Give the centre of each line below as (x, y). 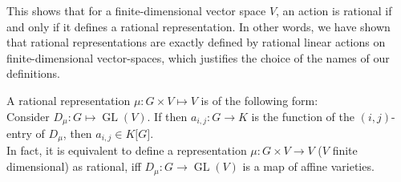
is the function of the (303, 116)
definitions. (33, 73)
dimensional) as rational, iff (74, 166)
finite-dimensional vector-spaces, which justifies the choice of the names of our (198, 57)
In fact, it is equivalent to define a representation (127, 150)
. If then (167, 116)
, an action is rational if (334, 10)
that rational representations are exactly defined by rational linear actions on (196, 42)
